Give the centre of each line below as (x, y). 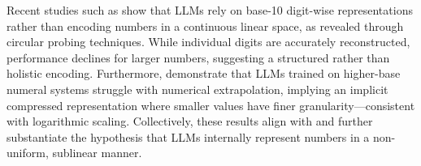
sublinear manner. (97, 153)
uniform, (28, 153)
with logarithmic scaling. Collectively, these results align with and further (190, 121)
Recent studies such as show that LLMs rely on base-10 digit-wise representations (210, 10)
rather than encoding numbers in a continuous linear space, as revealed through (205, 26)
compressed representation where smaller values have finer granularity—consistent (211, 105)
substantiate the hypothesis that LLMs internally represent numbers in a (188, 136)
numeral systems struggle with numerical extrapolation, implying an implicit (197, 89)
